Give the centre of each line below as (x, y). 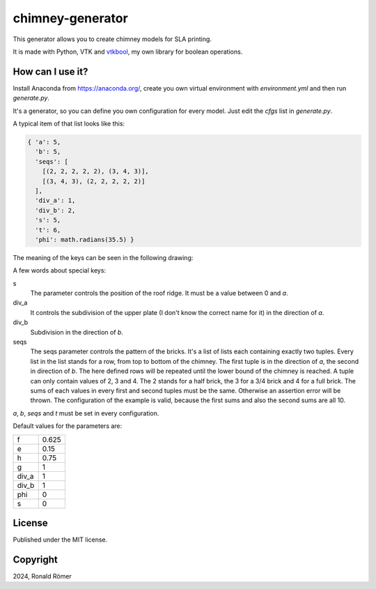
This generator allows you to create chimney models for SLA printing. (112, 39)
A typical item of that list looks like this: (69, 124)
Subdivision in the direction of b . (77, 332)
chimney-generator (70, 18)
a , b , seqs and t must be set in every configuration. (86, 413)
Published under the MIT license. (60, 540)
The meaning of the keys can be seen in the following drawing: (103, 257)
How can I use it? (50, 71)
